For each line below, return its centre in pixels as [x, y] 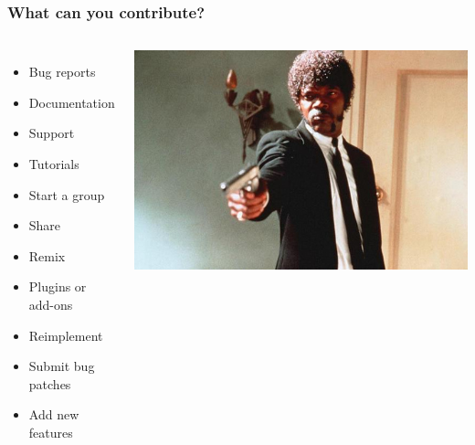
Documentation [72, 102]
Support [52, 133]
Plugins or [58, 286]
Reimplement [66, 335]
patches [50, 383]
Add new [54, 414]
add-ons [51, 304]
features [51, 432]
